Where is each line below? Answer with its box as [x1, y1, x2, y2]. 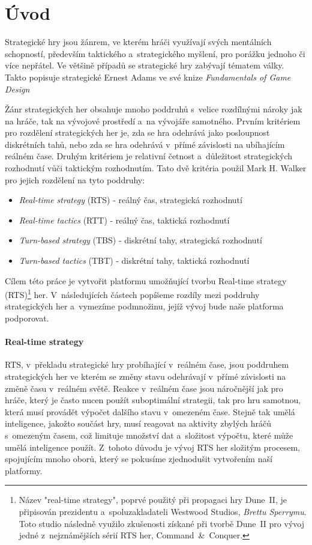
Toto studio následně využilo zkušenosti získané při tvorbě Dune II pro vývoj [19, 517, 304, 529]
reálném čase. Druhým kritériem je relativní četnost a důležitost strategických [5, 150, 293, 162]
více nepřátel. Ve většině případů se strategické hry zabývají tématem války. [5, 59, 284, 72]
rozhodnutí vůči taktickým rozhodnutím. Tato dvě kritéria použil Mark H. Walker [5, 162, 307, 174]
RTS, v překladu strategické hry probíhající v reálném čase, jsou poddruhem [5, 358, 289, 371]
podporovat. [5, 312, 49, 324]
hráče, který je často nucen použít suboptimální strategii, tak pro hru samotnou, [5, 394, 301, 406]
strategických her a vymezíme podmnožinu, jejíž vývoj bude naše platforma [5, 300, 284, 312]
